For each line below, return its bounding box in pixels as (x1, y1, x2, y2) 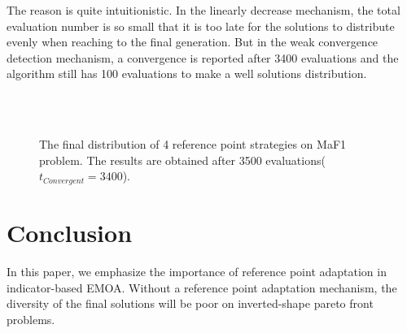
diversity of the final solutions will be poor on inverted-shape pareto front (7, 295, 374, 312)
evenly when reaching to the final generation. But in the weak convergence (7, 33, 379, 50)
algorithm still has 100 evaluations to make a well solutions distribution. (7, 65, 367, 82)
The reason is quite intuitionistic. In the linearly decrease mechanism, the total (7, 2, 400, 18)
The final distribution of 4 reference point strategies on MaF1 (39, 136, 347, 153)
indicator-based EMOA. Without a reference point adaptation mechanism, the (7, 279, 397, 296)
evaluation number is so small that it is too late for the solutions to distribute (7, 17, 395, 34)
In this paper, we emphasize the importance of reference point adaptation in (7, 262, 387, 279)
